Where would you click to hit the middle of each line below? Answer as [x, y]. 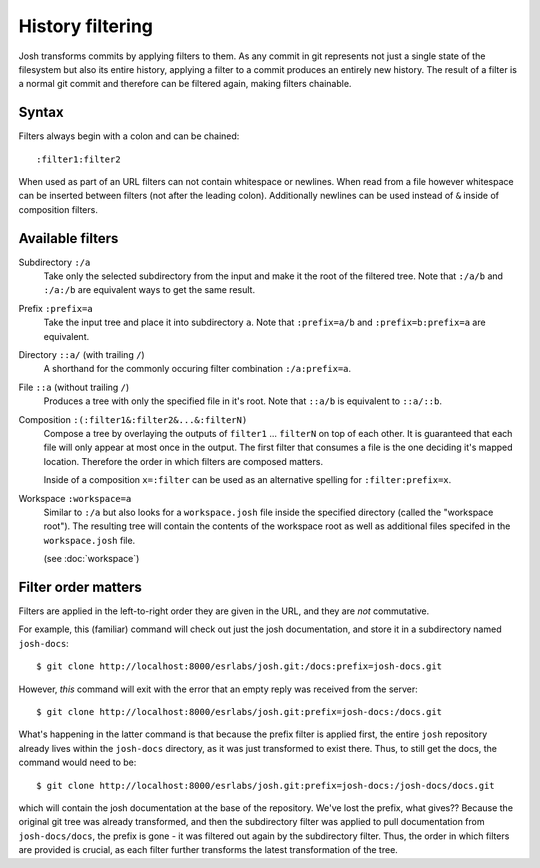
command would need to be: [77, 762]
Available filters [68, 238]
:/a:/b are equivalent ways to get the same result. [149, 290]
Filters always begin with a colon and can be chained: [129, 136]
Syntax [41, 112]
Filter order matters [80, 586]
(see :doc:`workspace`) [91, 559]
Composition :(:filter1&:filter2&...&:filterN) [133, 419]
